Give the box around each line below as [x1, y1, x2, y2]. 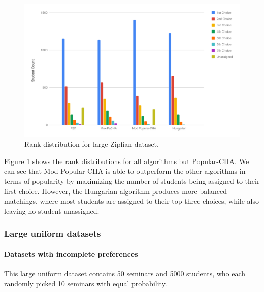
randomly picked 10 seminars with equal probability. [4, 278, 167, 288]
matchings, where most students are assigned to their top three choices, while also [4, 196, 259, 206]
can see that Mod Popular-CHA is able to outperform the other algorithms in [4, 166, 246, 176]
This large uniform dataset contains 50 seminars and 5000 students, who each [4, 268, 246, 279]
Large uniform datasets [4, 227, 101, 240]
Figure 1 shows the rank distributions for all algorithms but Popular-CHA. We [4, 155, 249, 166]
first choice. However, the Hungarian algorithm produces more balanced [4, 185, 227, 196]
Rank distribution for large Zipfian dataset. [24, 139, 159, 149]
